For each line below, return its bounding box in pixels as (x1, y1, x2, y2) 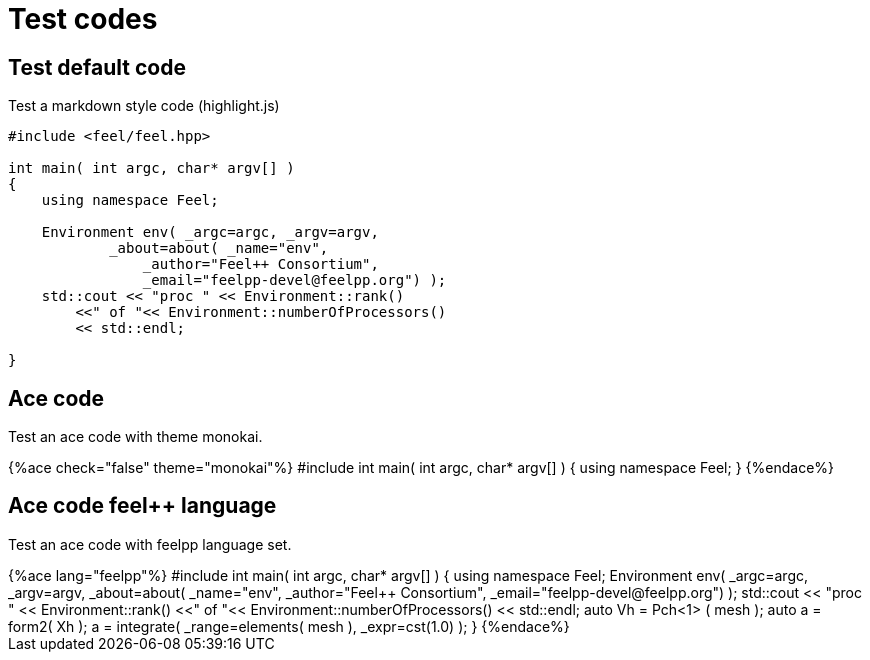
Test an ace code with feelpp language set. (8, 535, 292, 553)
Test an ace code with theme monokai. (8, 428, 263, 446)
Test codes (8, 2, 158, 36)
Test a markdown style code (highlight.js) (8, 97, 280, 115)
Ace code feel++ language (8, 493, 277, 519)
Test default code (8, 54, 186, 80)
